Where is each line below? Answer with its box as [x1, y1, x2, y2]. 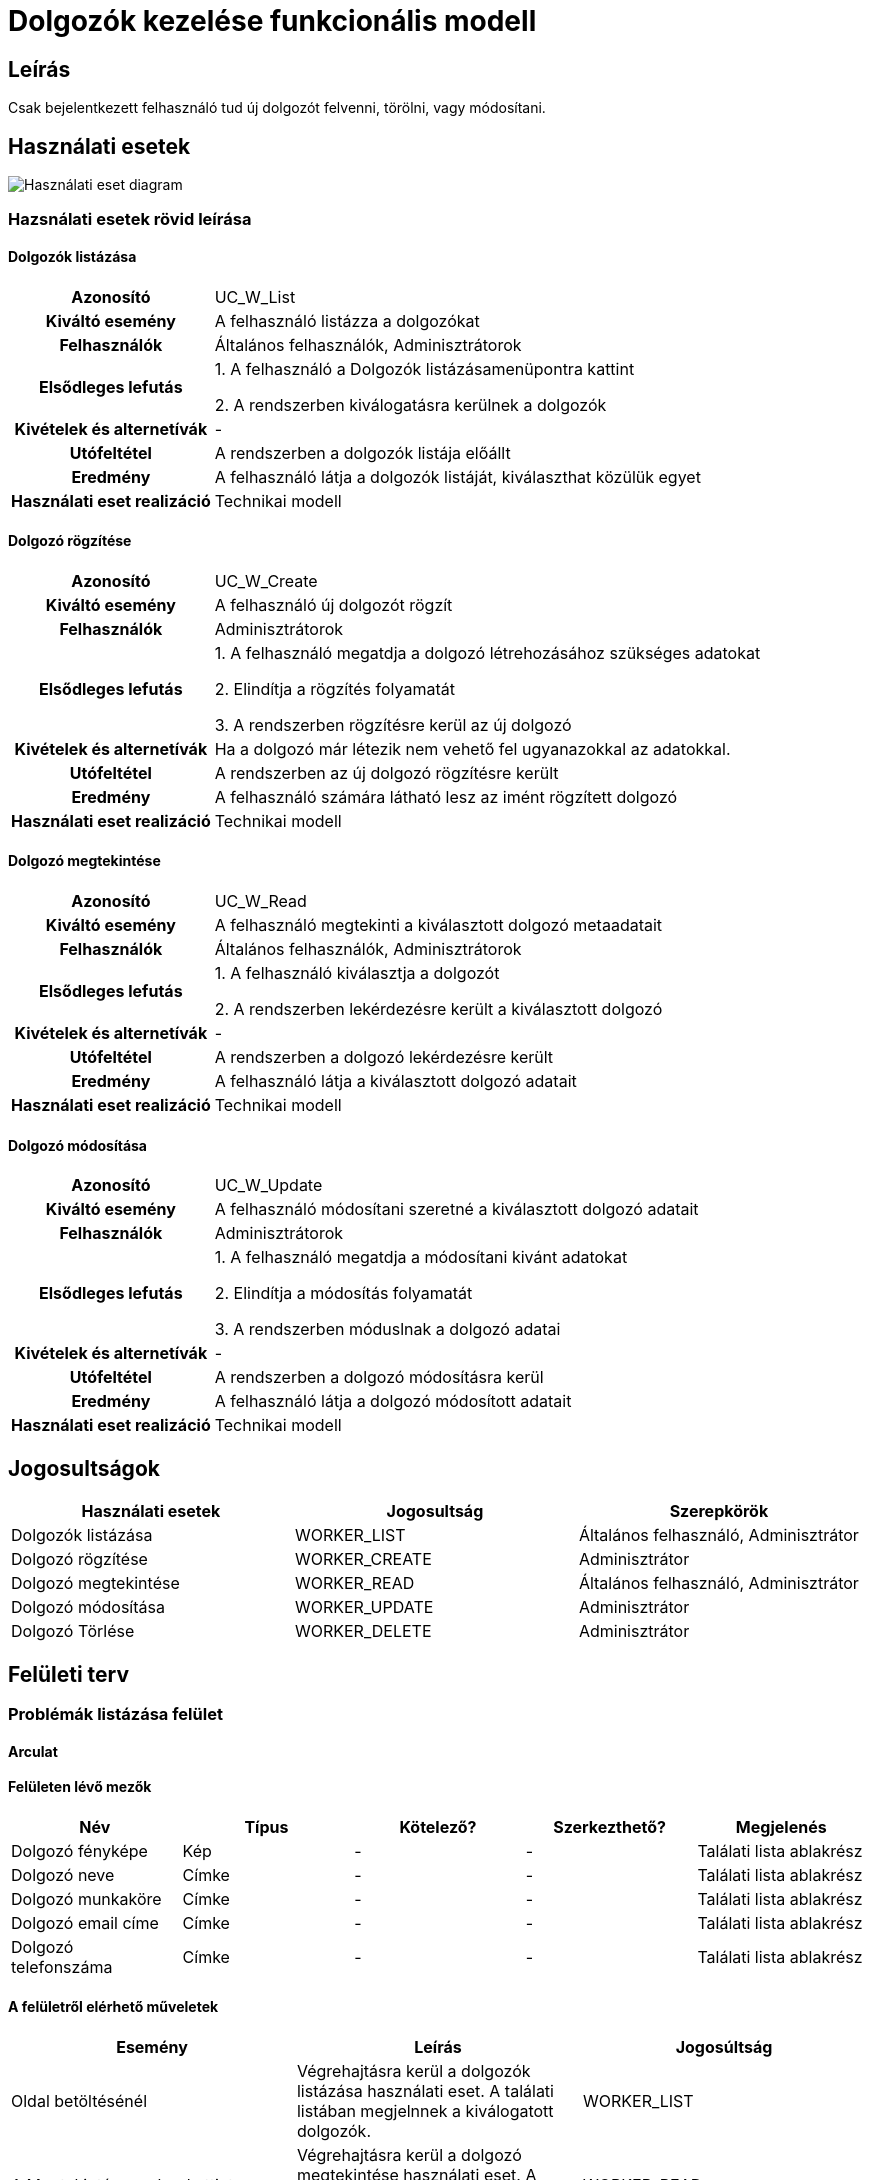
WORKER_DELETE [294, 1621, 432, 1642]
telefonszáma [11, 1956, 113, 1977]
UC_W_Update [214, 1175, 323, 1196]
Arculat [8, 1742, 58, 1760]
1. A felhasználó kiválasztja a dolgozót [214, 963, 500, 984]
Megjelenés [735, 1816, 827, 1837]
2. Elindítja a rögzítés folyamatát [214, 678, 455, 699]
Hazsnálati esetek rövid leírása [8, 209, 252, 230]
